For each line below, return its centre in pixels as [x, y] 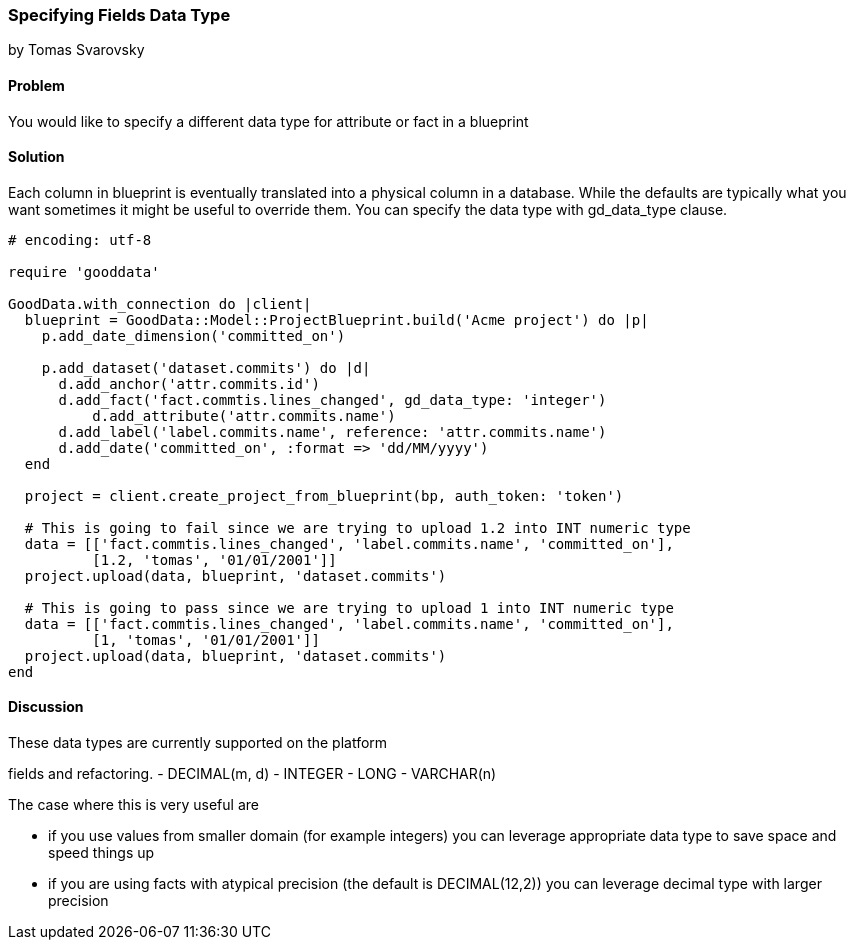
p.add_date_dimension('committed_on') [193, 335]
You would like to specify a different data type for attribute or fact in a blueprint [268, 121]
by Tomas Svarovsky [76, 50]
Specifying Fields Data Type [119, 15]
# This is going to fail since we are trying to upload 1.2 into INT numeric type [357, 527]
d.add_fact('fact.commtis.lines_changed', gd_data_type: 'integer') [332, 399]
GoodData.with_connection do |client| [160, 303]
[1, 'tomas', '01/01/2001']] [206, 639]
